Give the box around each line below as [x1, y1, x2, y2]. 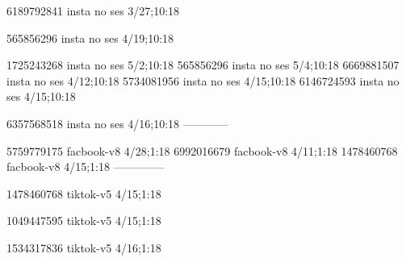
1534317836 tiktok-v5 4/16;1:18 [6, 239, 161, 256]
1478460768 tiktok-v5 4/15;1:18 [6, 185, 161, 202]
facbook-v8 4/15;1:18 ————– [6, 158, 165, 175]
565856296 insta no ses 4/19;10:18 [6, 29, 174, 46]
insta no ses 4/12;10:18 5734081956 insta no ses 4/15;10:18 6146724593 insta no [6, 72, 400, 89]
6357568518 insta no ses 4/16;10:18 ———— [6, 114, 228, 131]
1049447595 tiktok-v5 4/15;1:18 [6, 212, 161, 229]
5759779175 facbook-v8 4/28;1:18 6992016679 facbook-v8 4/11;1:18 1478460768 [6, 142, 398, 159]
